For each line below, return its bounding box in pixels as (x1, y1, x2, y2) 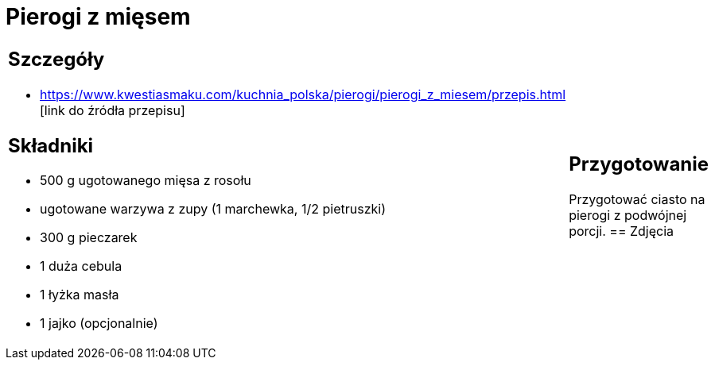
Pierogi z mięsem (6, 3, 191, 30)
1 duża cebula (40, 258, 122, 275)
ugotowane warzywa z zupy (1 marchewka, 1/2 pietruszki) (40, 201, 386, 218)
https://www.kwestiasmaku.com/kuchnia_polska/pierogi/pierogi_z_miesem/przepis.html (40, 86, 566, 102)
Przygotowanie (569, 152, 709, 176)
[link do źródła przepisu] (40, 102, 185, 118)
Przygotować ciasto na (569, 191, 705, 208)
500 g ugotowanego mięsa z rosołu (40, 172, 251, 189)
